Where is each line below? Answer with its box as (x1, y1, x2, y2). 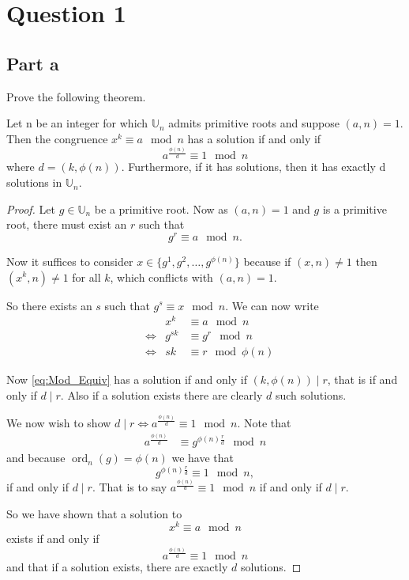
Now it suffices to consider (6, 252, 133, 269)
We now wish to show (6, 414, 111, 430)
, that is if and (327, 371, 398, 388)
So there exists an (6, 297, 92, 313)
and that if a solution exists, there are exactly (6, 559, 228, 574)
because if (243, 252, 291, 269)
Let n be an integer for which (6, 115, 148, 131)
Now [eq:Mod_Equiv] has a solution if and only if (6, 371, 247, 388)
